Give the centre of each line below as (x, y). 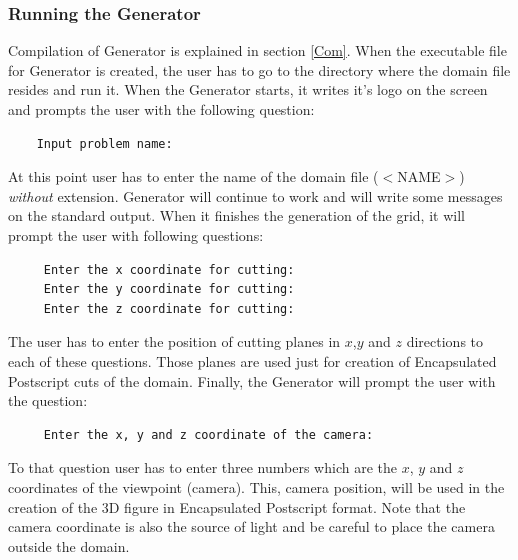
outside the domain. (69, 545)
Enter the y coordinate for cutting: (169, 289)
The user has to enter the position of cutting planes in (174, 341)
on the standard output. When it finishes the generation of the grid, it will (236, 215)
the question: (48, 400)
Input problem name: (104, 143)
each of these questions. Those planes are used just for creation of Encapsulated (252, 360)
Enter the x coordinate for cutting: (169, 269)
